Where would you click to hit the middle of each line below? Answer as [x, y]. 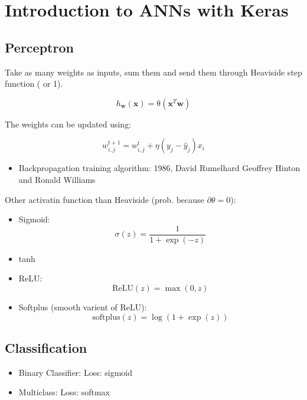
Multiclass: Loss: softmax [64, 392]
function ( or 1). [34, 83]
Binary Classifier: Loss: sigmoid [75, 372]
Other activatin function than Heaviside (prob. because [104, 199]
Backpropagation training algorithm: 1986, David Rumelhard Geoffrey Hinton [159, 168]
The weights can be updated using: [68, 124]
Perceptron [39, 47]
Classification [46, 347]
